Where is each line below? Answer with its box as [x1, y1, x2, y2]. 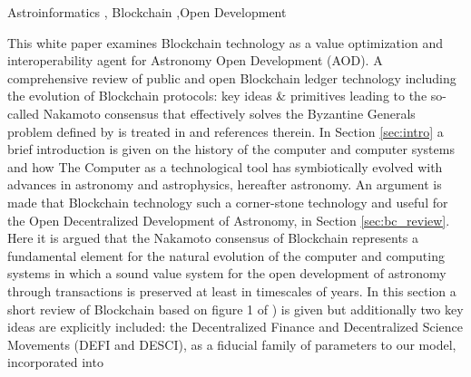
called [7, 103, 39, 122]
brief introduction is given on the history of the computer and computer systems [7, 140, 455, 159]
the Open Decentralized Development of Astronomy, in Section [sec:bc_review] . [7, 210, 450, 229]
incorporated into [7, 353, 103, 372]
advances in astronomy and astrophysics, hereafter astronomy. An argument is [7, 175, 442, 194]
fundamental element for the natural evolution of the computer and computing [7, 246, 445, 265]
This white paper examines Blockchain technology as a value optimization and [7, 33, 443, 52]
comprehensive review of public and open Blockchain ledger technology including [7, 68, 456, 87]
